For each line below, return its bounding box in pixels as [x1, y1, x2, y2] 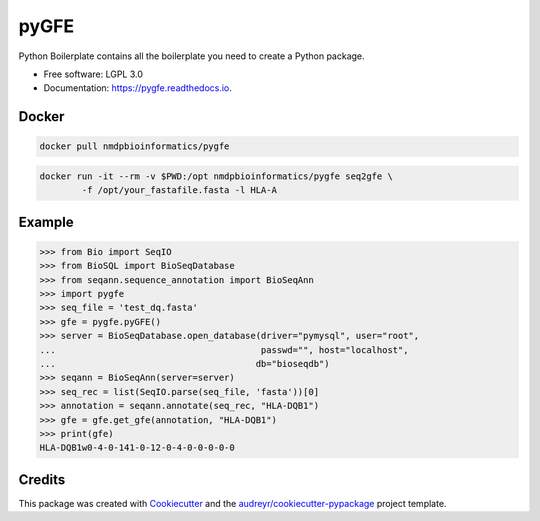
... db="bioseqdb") [39, 358, 330, 370]
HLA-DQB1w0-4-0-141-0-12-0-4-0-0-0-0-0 [39, 442, 235, 454]
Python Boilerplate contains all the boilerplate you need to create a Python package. [18, 50, 365, 62]
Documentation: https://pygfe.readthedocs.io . [43, 82, 232, 94]
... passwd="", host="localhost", [39, 344, 409, 355]
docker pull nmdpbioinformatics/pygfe [39, 141, 230, 152]
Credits [18, 471, 66, 488]
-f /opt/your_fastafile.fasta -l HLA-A [81, 185, 277, 196]
